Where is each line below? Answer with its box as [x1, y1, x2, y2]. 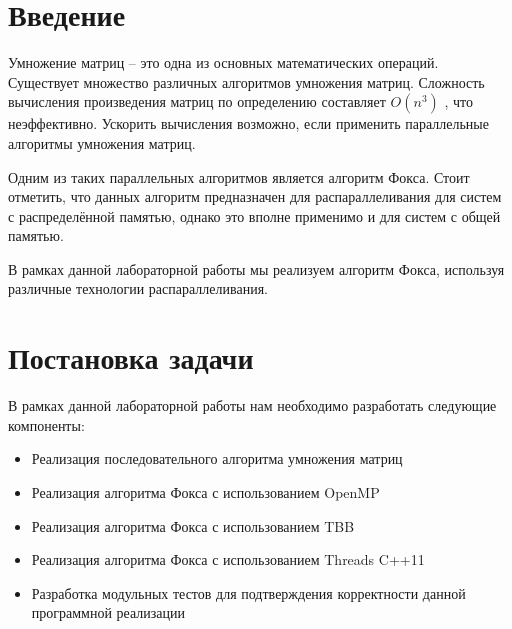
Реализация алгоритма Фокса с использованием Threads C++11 [31, 549, 425, 570]
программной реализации [31, 602, 186, 623]
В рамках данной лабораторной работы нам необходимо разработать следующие [8, 395, 497, 416]
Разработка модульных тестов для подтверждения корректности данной [31, 582, 466, 603]
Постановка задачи [8, 337, 254, 378]
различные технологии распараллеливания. [8, 278, 268, 299]
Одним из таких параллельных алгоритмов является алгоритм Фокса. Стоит [8, 166, 470, 187]
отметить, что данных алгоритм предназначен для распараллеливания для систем [8, 186, 502, 207]
